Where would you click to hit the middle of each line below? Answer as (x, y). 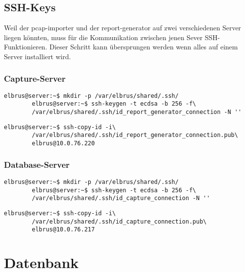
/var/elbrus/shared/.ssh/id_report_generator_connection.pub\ (135, 135)
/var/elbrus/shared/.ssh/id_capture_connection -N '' (121, 198)
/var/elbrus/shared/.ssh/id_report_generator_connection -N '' (137, 112)
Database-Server (37, 164)
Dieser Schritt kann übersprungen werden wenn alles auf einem (144, 47)
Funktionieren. (26, 47)
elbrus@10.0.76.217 (63, 230)
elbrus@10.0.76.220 (63, 144)
